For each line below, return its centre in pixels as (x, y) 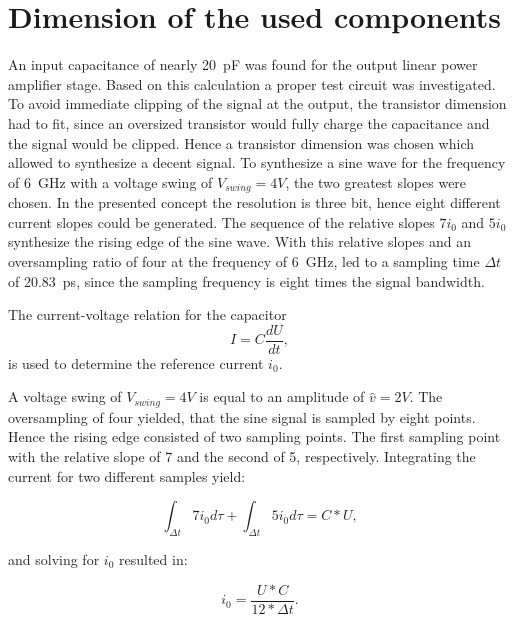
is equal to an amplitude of (282, 396)
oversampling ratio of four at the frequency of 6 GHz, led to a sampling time (244, 260)
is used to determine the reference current (136, 362)
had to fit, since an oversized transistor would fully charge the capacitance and (249, 122)
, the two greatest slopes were (376, 181)
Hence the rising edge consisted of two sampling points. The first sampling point (254, 436)
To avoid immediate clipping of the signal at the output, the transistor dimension (257, 103)
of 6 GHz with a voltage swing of (110, 181)
